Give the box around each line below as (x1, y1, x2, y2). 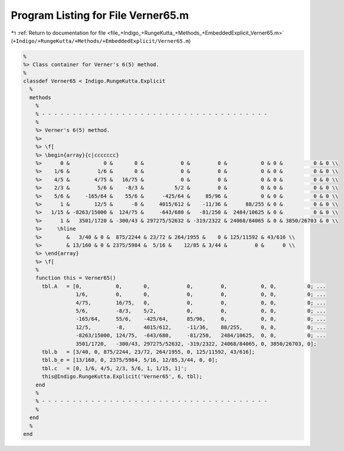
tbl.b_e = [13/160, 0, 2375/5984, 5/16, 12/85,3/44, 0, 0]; (42, 357, 218, 364)
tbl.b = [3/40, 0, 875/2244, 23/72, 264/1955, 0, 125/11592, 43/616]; (42, 348, 255, 355)
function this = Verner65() (35, 274, 117, 282)
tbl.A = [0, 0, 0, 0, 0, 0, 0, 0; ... (42, 283, 326, 290)
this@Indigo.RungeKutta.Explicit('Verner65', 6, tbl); (42, 373, 203, 380)
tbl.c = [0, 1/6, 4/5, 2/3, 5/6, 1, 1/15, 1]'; (42, 365, 188, 372)
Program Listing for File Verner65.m (11, 9, 189, 22)
